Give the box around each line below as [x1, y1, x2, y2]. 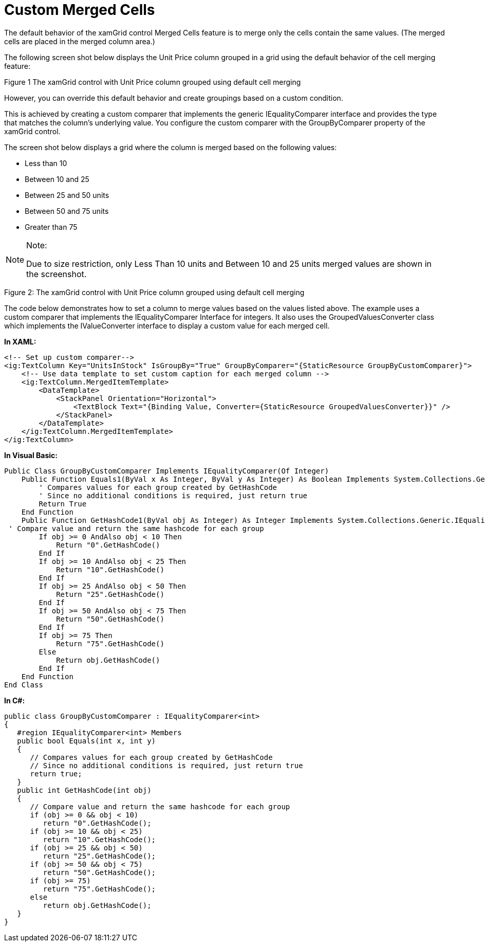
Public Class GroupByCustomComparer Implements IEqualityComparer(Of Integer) [4, 466, 329, 475]
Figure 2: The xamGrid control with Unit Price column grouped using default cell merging [4, 287, 305, 297]
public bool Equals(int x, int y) [17, 736, 156, 745]
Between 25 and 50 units [25, 190, 109, 199]
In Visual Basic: [4, 450, 58, 460]
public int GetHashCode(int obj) [17, 786, 152, 794]
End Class [4, 680, 43, 689]
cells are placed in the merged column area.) [4, 37, 155, 46]
